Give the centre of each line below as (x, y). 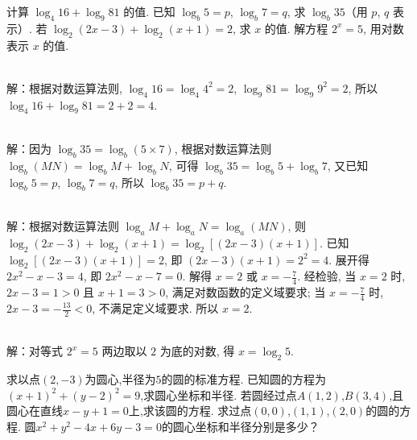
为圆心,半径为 (120, 379)
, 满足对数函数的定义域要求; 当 (246, 292)
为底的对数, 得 (197, 351)
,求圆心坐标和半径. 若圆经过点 (219, 394)
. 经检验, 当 (327, 276)
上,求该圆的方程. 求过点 (190, 411)
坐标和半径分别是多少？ (257, 426)
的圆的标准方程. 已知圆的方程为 (244, 379)
